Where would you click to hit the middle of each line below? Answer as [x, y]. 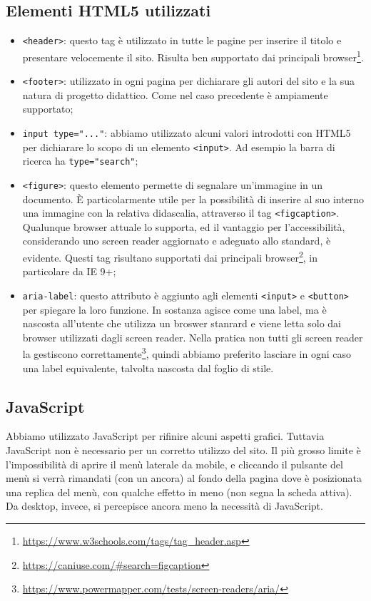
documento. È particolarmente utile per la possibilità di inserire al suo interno [193, 199]
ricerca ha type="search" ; [80, 161]
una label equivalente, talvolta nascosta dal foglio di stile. [148, 368]
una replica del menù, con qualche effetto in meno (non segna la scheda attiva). [179, 492]
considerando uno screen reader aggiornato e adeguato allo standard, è [177, 241]
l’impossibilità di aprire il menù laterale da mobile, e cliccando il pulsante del [174, 464]
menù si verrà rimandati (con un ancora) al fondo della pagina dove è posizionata [184, 478]
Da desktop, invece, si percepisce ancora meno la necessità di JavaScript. [164, 506]
